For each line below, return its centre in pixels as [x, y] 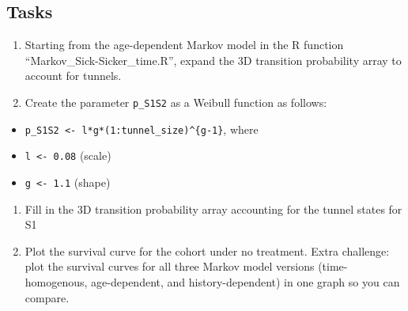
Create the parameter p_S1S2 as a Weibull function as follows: [176, 102]
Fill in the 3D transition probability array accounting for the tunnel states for [213, 209]
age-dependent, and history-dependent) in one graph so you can [246, 281]
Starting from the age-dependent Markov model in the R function [184, 45]
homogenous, [56, 281]
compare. [47, 297]
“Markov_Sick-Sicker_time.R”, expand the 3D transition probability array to [213, 60]
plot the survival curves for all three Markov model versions [170, 266]
